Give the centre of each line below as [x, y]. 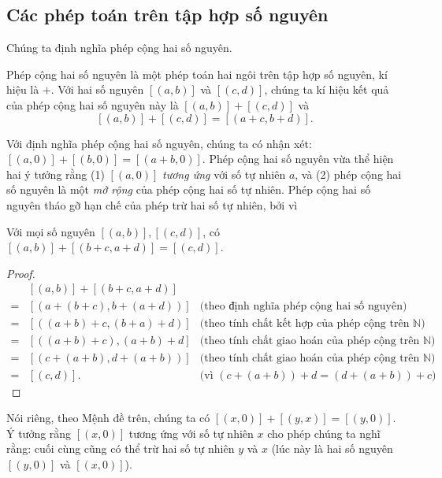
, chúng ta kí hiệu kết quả [327, 89]
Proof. [21, 273]
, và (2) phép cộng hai [348, 174]
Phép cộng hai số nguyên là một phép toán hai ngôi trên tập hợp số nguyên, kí [197, 74]
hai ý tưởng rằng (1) [56, 174]
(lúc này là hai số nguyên [332, 448]
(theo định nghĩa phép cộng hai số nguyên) [303, 307]
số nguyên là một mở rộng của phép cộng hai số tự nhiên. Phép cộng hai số [189, 189]
